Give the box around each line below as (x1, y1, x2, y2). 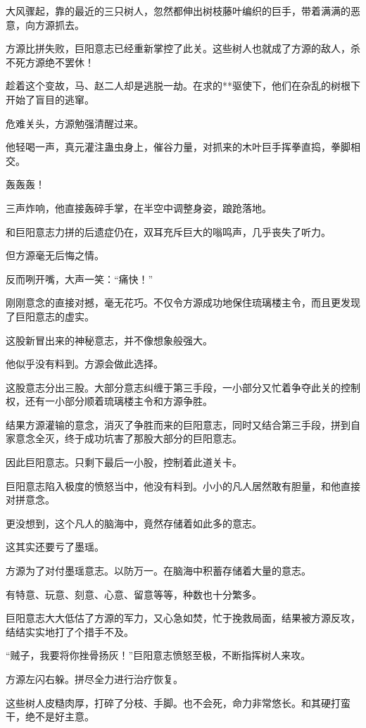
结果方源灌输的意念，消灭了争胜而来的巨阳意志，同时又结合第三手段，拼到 (6, 417, 351, 432)
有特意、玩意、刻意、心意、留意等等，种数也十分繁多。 (6, 586, 262, 601)
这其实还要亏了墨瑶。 (6, 539, 104, 554)
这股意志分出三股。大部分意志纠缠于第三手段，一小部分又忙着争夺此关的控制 (6, 379, 360, 394)
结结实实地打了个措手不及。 (6, 624, 134, 639)
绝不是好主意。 (25, 709, 94, 724)
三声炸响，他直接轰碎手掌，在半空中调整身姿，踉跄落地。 (6, 200, 272, 215)
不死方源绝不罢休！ (6, 54, 94, 69)
